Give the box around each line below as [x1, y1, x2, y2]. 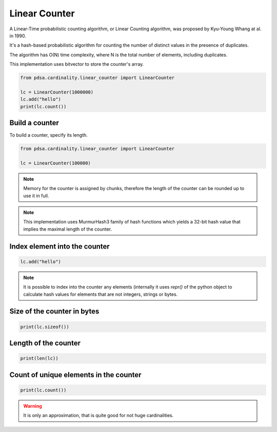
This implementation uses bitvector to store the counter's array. [9, 61, 144, 67]
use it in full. [23, 193, 49, 199]
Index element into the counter [9, 242, 110, 251]
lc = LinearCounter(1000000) [20, 89, 94, 95]
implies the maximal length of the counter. [23, 226, 112, 232]
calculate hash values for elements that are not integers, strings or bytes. [23, 291, 178, 297]
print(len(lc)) [20, 355, 58, 362]
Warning [23, 403, 42, 409]
